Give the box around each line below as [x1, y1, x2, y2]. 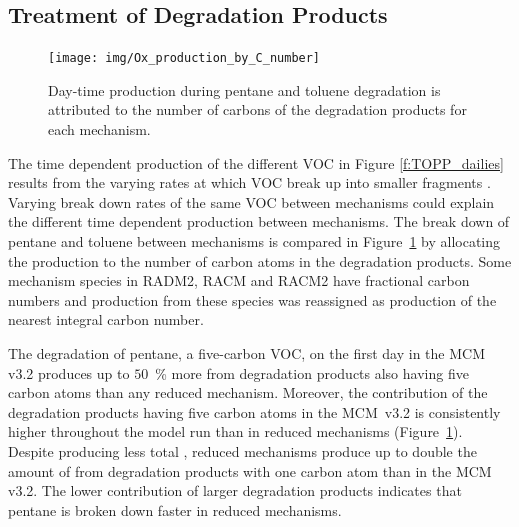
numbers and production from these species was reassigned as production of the [8, 289, 497, 310]
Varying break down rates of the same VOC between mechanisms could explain [8, 191, 495, 212]
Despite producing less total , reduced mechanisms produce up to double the [8, 440, 477, 461]
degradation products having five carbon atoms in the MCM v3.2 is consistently [8, 401, 501, 422]
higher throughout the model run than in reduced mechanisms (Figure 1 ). [8, 421, 463, 442]
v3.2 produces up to [8, 362, 130, 383]
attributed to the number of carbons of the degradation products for [48, 99, 467, 120]
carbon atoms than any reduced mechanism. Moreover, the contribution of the [8, 382, 488, 403]
